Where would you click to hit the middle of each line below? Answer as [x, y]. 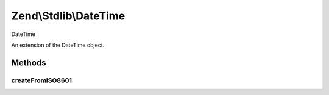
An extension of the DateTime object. [58, 45]
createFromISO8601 [42, 80]
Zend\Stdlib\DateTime [68, 16]
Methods [29, 62]
